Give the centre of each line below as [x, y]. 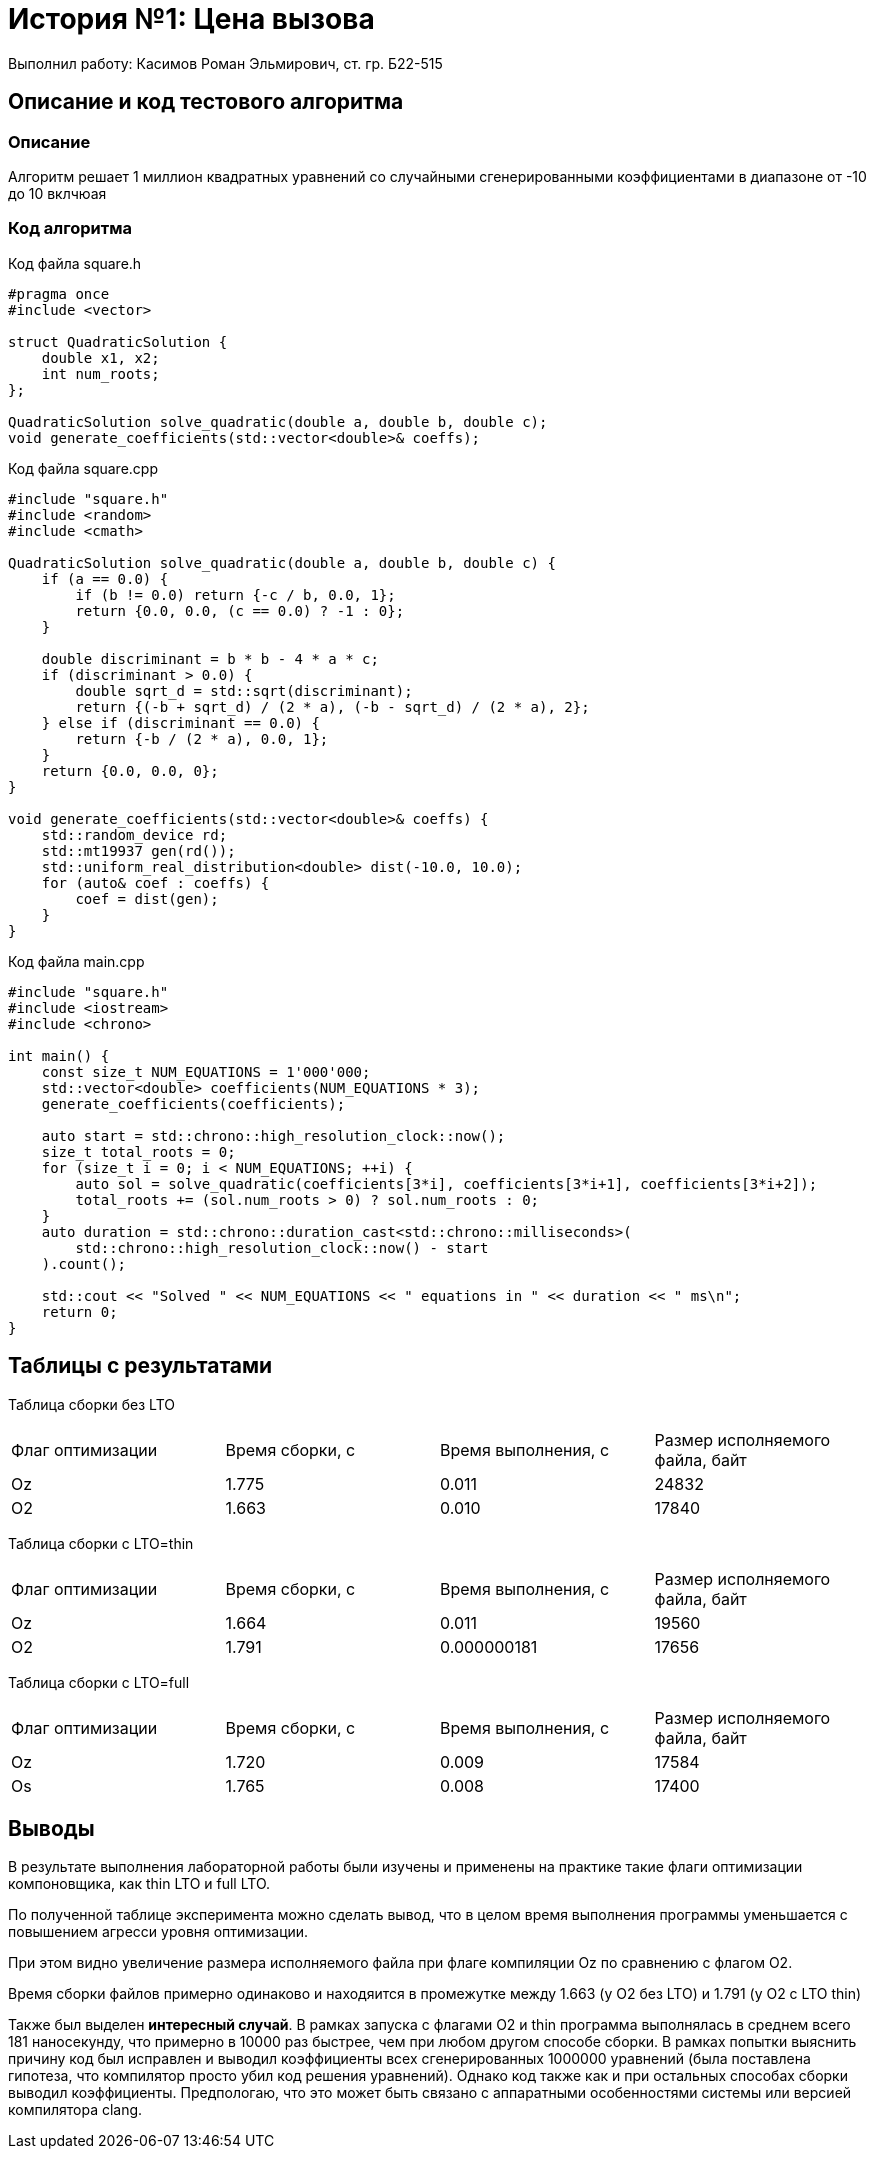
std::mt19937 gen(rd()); [138, 850]
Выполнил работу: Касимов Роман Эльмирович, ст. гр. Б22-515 [225, 63]
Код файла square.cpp [83, 468]
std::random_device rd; [134, 834]
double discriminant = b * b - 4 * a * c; [210, 658]
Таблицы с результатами [140, 1366]
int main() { [59, 1055]
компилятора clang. [75, 2110]
